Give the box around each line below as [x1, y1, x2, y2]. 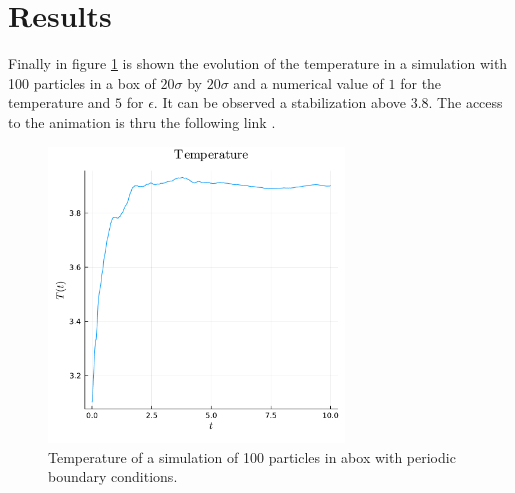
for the [400, 72, 442, 93]
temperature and [8, 92, 111, 113]
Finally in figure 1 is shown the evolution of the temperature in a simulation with [8, 53, 508, 74]
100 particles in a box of [8, 72, 156, 93]
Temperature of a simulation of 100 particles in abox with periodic [48, 446, 456, 467]
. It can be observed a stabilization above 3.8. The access [153, 92, 503, 113]
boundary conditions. [48, 466, 178, 487]
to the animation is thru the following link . [8, 111, 276, 132]
